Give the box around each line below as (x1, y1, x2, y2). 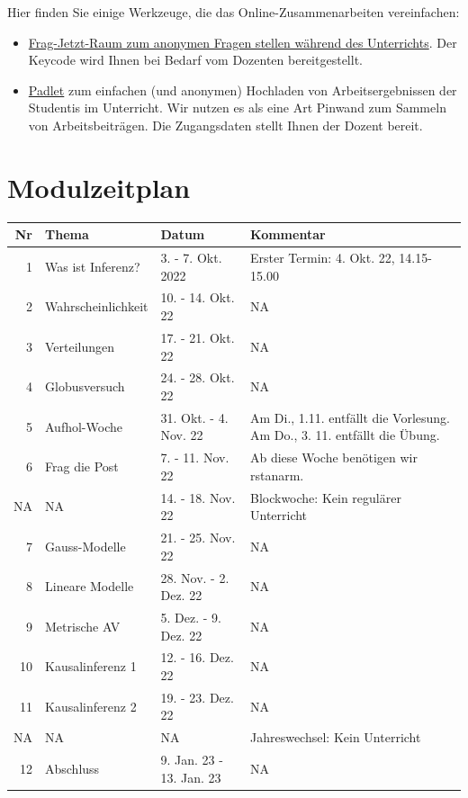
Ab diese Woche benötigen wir (249, 448, 418, 467)
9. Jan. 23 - (160, 750, 223, 769)
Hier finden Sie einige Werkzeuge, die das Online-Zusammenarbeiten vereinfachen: (7, 3, 460, 21)
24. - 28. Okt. (160, 368, 235, 387)
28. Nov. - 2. (160, 568, 229, 587)
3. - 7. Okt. (160, 248, 222, 267)
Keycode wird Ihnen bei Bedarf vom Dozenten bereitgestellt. (28, 50, 363, 69)
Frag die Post (45, 457, 119, 476)
